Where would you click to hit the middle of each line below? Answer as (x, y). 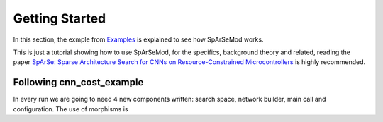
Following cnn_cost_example (78, 82)
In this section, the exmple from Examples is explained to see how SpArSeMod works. (138, 39)
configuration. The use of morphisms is (71, 109)
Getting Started (60, 18)
